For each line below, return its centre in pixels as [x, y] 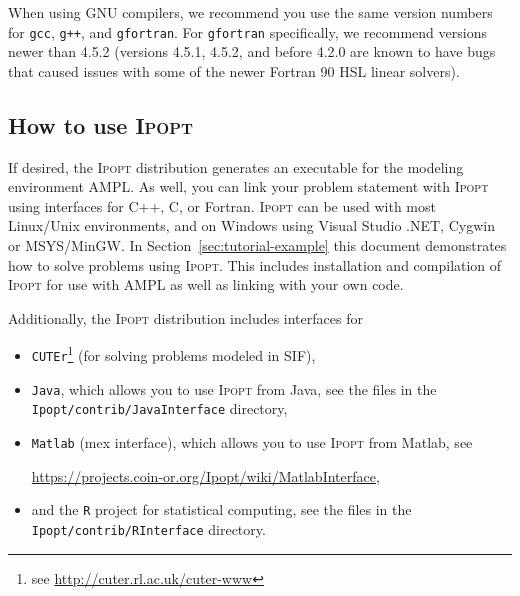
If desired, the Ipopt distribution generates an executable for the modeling [236, 166]
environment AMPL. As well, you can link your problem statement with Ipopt [248, 186]
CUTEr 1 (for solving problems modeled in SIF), [173, 354]
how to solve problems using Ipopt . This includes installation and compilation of [255, 264]
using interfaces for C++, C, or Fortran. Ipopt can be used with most [222, 205]
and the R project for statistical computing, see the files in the [221, 509]
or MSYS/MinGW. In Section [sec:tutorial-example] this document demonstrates [257, 245]
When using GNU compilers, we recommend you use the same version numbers [250, 12]
